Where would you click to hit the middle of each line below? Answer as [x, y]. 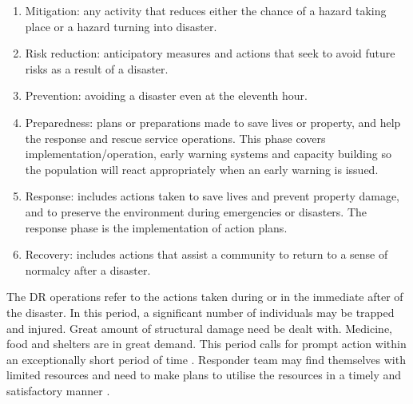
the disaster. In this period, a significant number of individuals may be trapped [201, 312]
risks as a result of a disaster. [97, 68]
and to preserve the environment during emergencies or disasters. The [196, 211]
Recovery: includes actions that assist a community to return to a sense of [206, 254]
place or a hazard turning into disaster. [121, 26]
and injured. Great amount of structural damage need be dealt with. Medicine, [199, 328]
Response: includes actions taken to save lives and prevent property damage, [212, 196]
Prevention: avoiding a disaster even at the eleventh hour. [166, 95]
